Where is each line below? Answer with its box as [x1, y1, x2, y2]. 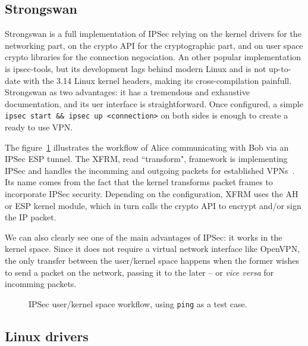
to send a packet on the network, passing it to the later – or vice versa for [5, 266, 274, 278]
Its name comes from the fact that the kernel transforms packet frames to [5, 176, 273, 188]
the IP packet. [5, 211, 56, 223]
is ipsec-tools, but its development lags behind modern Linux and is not [5, 62, 266, 74]
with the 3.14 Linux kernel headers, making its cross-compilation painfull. [23, 74, 292, 86]
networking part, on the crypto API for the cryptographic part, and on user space [5, 39, 303, 51]
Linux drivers [5, 326, 89, 345]
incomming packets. [5, 278, 77, 290]
